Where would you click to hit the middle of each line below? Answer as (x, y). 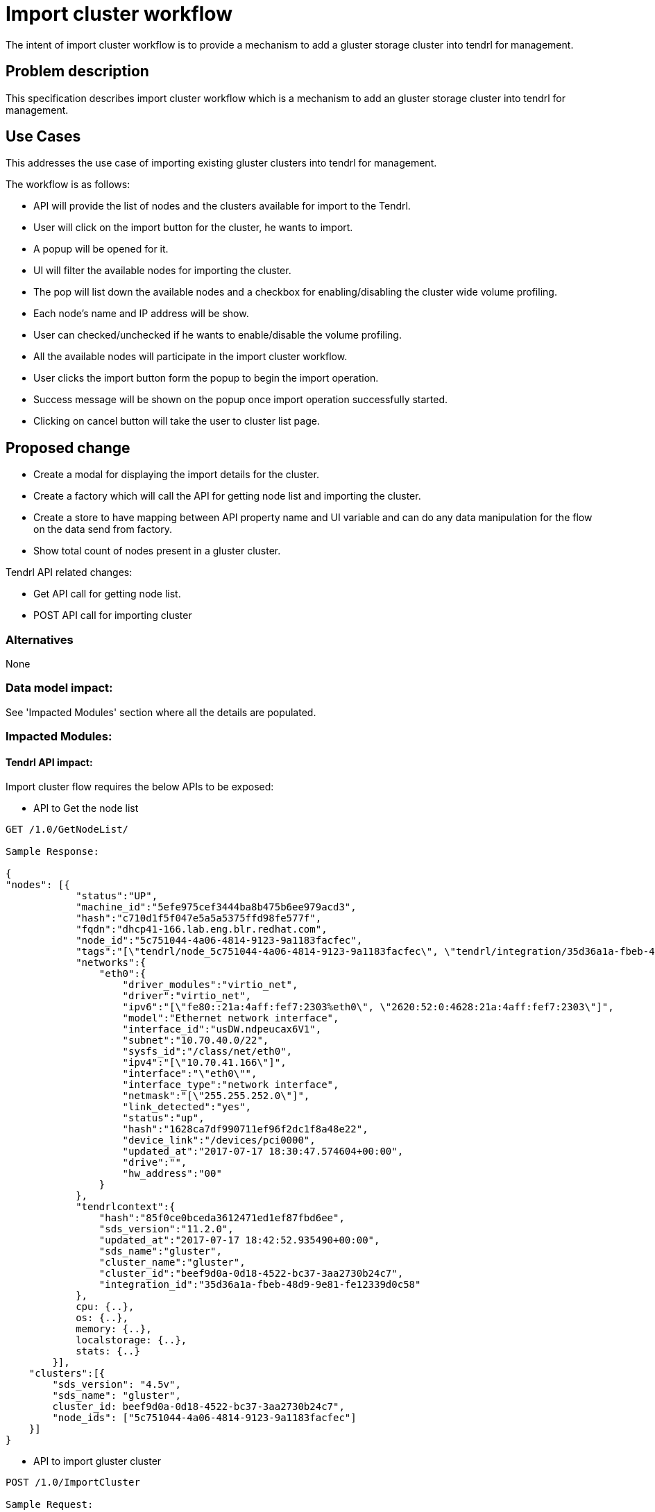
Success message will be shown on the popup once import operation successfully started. (241, 400)
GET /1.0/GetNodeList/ (67, 830)
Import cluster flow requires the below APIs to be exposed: (140, 787)
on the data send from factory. (103, 529)
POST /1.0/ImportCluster (73, 1483)
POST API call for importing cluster (113, 615)
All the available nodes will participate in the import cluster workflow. (190, 357)
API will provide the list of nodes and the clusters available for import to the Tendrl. (222, 206)
